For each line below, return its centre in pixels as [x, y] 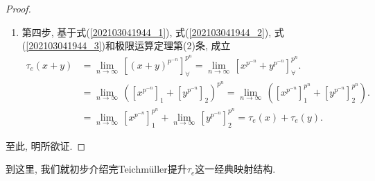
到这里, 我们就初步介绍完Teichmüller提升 [96, 169]
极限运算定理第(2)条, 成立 [173, 45]
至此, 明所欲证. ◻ [46, 145]
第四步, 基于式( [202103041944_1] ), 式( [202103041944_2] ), [147, 32]
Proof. [18, 8]
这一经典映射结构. [235, 169]
